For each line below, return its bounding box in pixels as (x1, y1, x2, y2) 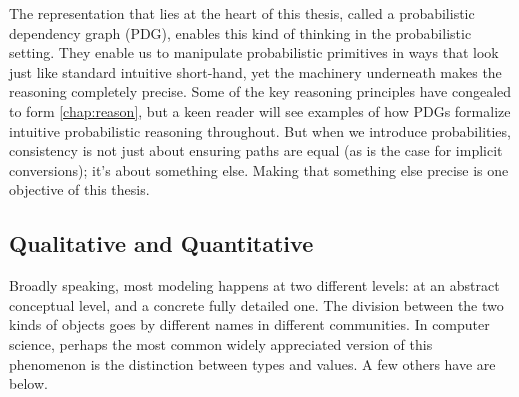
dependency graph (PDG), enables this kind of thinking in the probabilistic (9, 22, 472, 43)
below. (9, 373, 48, 394)
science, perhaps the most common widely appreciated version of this (9, 333, 433, 354)
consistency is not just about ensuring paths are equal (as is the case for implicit (9, 140, 503, 161)
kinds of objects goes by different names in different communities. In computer (9, 314, 490, 335)
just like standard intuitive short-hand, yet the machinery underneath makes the (9, 61, 502, 82)
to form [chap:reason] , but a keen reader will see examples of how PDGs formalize (9, 100, 511, 121)
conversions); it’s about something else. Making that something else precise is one (9, 159, 509, 180)
